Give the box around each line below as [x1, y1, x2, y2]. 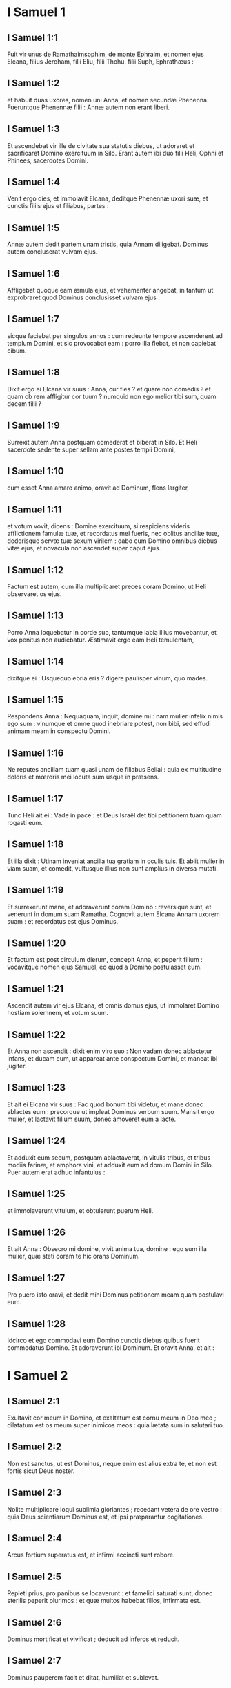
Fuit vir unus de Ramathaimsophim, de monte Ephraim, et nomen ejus [7, 50, 205, 58]
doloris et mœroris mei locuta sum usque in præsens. [7, 772, 159, 781]
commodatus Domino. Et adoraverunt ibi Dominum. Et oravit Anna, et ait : [7, 1343, 215, 1352]
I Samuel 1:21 [7, 983, 64, 994]
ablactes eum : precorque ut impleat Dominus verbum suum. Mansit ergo [7, 1107, 215, 1115]
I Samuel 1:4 [7, 176, 61, 188]
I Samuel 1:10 [7, 465, 64, 477]
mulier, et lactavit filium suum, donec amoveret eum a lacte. [7, 1115, 177, 1123]
